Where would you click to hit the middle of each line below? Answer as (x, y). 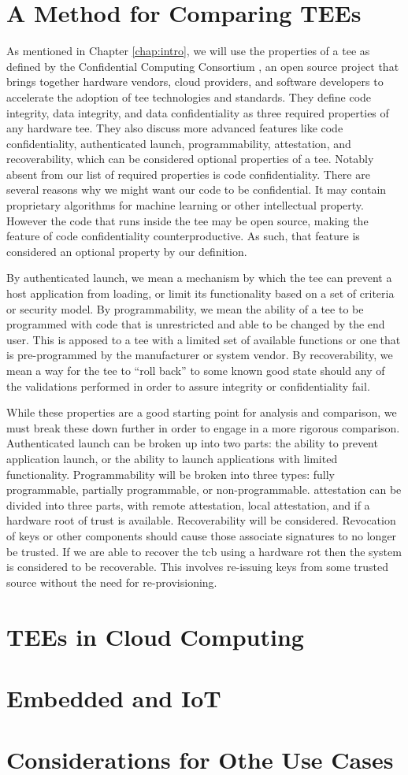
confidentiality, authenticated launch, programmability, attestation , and (179, 143)
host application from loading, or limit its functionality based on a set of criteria (200, 293)
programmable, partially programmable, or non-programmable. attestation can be (204, 489)
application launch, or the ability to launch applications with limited (172, 458)
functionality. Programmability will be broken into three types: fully (171, 474)
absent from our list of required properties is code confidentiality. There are (188, 174)
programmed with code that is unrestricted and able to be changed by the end (196, 324)
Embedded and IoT (114, 697)
